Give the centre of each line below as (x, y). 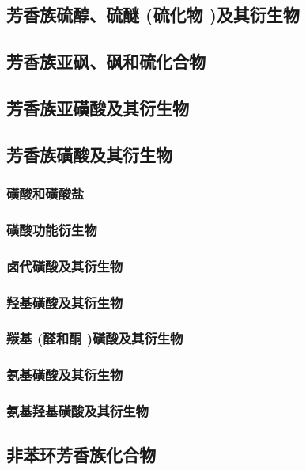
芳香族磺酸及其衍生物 (89, 154)
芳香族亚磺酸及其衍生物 (98, 107)
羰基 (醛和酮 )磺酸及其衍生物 (95, 338)
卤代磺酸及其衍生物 (65, 265)
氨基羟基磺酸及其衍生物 (77, 411)
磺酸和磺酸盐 (45, 193)
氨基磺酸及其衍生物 (65, 375)
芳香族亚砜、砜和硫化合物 (106, 61)
